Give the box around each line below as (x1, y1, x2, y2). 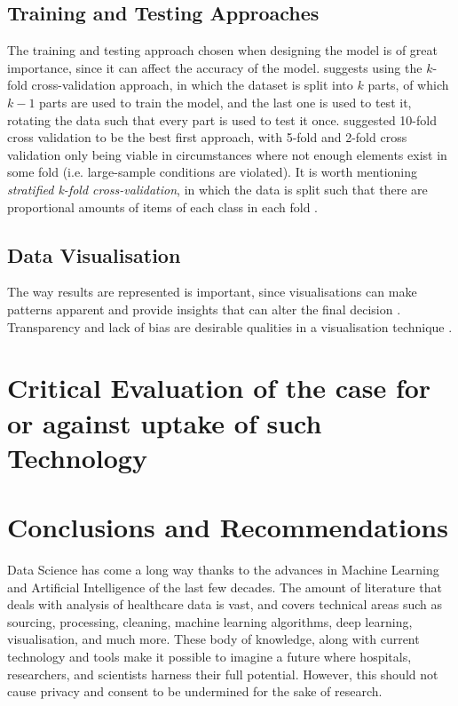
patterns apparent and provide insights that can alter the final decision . (7, 299, 401, 318)
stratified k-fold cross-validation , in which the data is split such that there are (7, 179, 428, 198)
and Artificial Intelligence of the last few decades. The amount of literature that (7, 577, 442, 596)
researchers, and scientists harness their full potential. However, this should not (7, 664, 438, 683)
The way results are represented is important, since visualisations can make (7, 282, 417, 301)
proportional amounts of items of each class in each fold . (7, 197, 318, 216)
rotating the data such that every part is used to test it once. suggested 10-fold (7, 110, 437, 129)
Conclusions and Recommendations (7, 509, 448, 545)
